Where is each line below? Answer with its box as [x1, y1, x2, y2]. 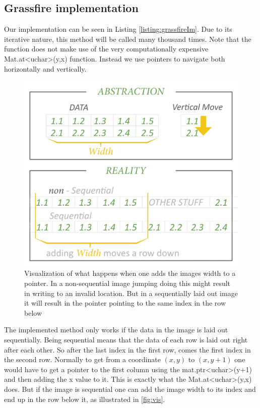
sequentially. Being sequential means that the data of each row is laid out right [4, 334, 248, 345]
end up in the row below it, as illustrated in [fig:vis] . [4, 393, 165, 404]
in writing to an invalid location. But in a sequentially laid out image [24, 287, 238, 298]
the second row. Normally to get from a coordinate [4, 354, 161, 365]
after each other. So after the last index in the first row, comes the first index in [4, 344, 251, 355]
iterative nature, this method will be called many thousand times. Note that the [4, 33, 251, 44]
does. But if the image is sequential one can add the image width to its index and [4, 383, 256, 394]
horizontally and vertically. [4, 63, 87, 74]
